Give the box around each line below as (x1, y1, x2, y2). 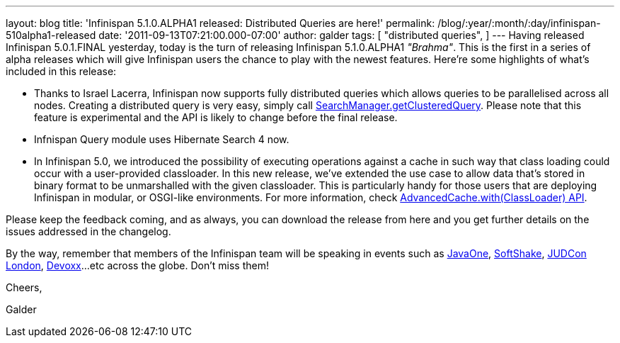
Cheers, (6, 281, 42, 293)
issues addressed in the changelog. (6, 225, 171, 237)
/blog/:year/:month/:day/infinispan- (437, 17, 601, 29)
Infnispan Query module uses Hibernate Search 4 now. (34, 133, 289, 145)
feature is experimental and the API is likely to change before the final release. (34, 111, 398, 123)
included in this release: (6, 65, 117, 77)
